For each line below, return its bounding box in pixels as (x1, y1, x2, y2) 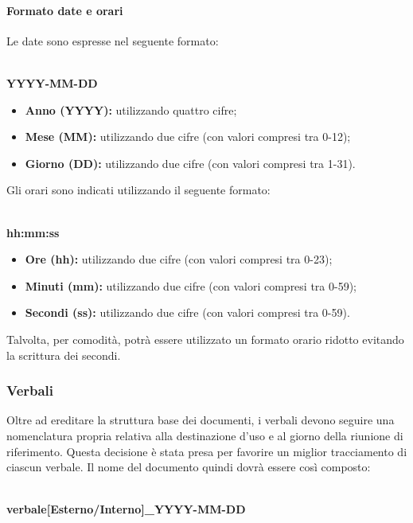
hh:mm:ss (6, 224, 60, 240)
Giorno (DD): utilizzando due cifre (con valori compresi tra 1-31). (25, 154, 356, 171)
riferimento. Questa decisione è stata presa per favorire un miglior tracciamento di (6, 443, 407, 459)
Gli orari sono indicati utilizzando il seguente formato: (6, 181, 271, 198)
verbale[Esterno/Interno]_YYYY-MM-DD (6, 501, 246, 517)
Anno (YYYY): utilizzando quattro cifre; (25, 101, 237, 118)
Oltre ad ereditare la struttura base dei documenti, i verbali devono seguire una (6, 412, 395, 428)
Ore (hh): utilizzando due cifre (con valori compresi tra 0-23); (25, 251, 333, 267)
